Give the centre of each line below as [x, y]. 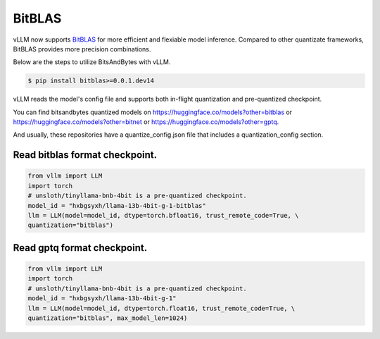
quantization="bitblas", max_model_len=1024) [108, 318]
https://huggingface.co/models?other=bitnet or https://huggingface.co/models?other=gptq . [146, 122]
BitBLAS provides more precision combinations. [82, 49]
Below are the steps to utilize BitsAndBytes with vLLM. [92, 62]
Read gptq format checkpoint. [80, 248]
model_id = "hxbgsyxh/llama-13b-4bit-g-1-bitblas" [117, 205]
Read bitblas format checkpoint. [85, 155]
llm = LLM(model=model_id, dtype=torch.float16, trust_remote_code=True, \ [161, 308]
